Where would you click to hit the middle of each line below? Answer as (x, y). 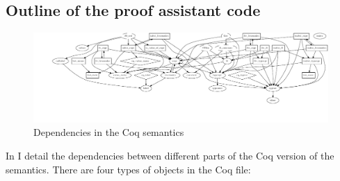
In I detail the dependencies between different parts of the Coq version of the (170, 155)
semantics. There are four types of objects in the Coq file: (128, 169)
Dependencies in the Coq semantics (109, 132)
